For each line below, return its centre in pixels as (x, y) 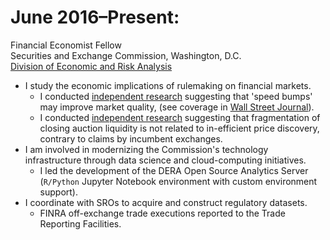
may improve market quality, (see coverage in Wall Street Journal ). (177, 107)
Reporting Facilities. (80, 223)
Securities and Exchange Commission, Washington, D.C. (126, 55)
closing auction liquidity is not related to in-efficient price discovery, (179, 128)
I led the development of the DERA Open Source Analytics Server (174, 170)
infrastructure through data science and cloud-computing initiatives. (165, 160)
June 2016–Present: (95, 17)
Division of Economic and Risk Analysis (91, 66)
